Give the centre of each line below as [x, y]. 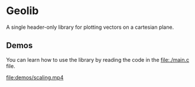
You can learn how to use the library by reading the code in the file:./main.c [98, 59]
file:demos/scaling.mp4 [35, 77]
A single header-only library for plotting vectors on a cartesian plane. [90, 27]
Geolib [22, 11]
